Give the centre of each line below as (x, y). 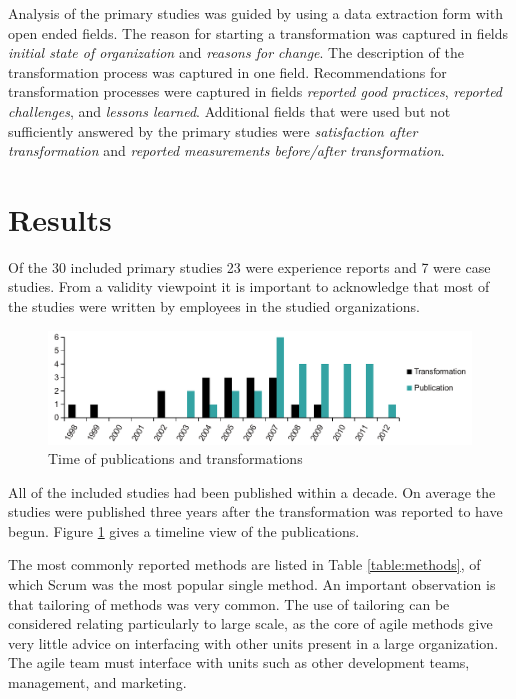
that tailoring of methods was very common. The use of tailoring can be (229, 603)
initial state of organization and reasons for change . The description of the (236, 52)
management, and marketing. (97, 682)
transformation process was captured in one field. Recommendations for (227, 71)
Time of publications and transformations (175, 458)
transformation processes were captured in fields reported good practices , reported (255, 91)
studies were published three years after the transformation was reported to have (255, 511)
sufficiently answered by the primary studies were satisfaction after (213, 130)
